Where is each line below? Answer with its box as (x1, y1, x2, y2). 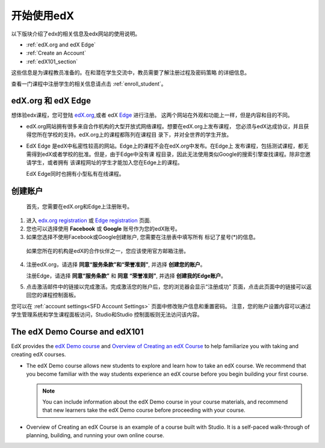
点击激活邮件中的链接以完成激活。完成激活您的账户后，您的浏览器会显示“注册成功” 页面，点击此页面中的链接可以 (26, 283, 307, 290)
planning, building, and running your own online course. (26, 432, 165, 439)
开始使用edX (11, 9, 75, 22)
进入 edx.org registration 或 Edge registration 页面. (26, 217, 152, 224)
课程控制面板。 (42, 291, 79, 299)
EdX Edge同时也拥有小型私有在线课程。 (26, 170, 125, 177)
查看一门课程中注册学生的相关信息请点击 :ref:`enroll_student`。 (11, 80, 167, 87)
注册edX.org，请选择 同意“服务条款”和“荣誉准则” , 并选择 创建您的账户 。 (26, 261, 206, 268)
